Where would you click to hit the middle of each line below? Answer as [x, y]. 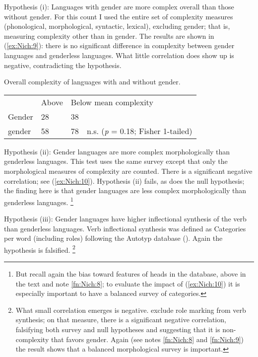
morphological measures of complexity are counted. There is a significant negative [128, 171]
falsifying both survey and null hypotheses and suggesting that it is [118, 329]
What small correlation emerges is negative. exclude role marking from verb [131, 310]
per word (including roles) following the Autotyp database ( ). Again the [113, 238]
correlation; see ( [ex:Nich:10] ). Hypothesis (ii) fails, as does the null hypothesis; [124, 180]
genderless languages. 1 [39, 201]
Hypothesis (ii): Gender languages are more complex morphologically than [117, 151]
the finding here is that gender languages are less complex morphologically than [125, 190]
